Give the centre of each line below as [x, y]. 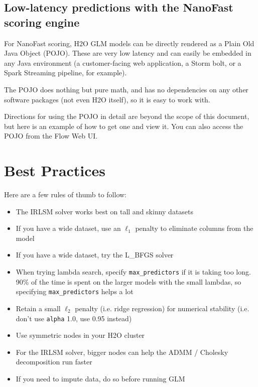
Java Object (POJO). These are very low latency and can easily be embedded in [128, 53]
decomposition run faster [54, 362]
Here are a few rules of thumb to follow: [66, 195]
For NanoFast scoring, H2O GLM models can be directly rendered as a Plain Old [129, 43]
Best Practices [55, 170]
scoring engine [42, 22]
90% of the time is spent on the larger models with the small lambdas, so [128, 281]
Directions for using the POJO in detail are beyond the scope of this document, [127, 116]
